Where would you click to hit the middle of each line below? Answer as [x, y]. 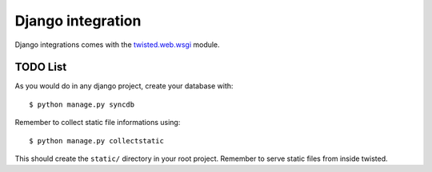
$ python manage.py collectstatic [96, 141]
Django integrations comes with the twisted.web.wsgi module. [117, 45]
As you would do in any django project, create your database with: [124, 86]
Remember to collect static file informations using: [98, 123]
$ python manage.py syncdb [82, 104]
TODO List [41, 67]
